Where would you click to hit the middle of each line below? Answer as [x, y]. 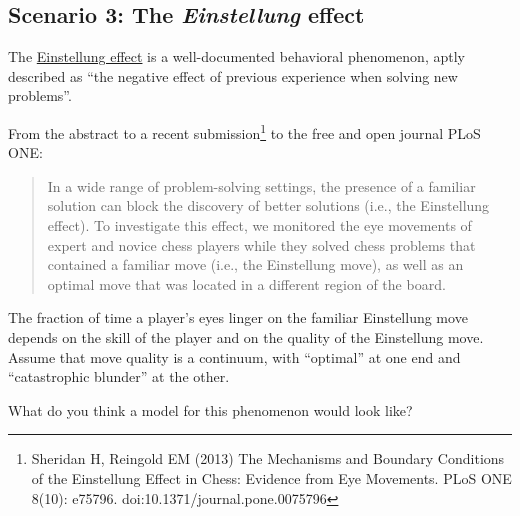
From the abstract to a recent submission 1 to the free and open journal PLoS [244, 131]
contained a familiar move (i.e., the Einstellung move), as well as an [255, 264]
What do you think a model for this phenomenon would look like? [210, 409]
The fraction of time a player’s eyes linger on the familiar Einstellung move [238, 317]
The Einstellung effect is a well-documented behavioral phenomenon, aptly [236, 56]
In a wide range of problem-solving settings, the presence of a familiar [261, 185]
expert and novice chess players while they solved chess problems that [261, 244]
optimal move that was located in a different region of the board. [246, 283]
